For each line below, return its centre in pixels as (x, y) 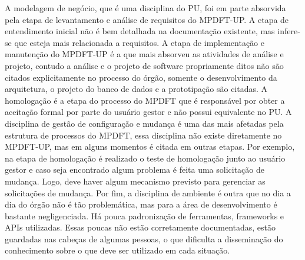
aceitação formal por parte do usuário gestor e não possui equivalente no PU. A (148, 112)
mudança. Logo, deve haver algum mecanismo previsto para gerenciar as (135, 181)
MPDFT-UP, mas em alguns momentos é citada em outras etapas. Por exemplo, (150, 147)
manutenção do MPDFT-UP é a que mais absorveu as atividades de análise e (144, 54)
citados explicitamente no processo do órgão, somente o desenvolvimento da (141, 77)
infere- (289, 31)
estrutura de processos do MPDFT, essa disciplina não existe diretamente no (143, 135)
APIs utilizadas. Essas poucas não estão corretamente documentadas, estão (140, 227)
